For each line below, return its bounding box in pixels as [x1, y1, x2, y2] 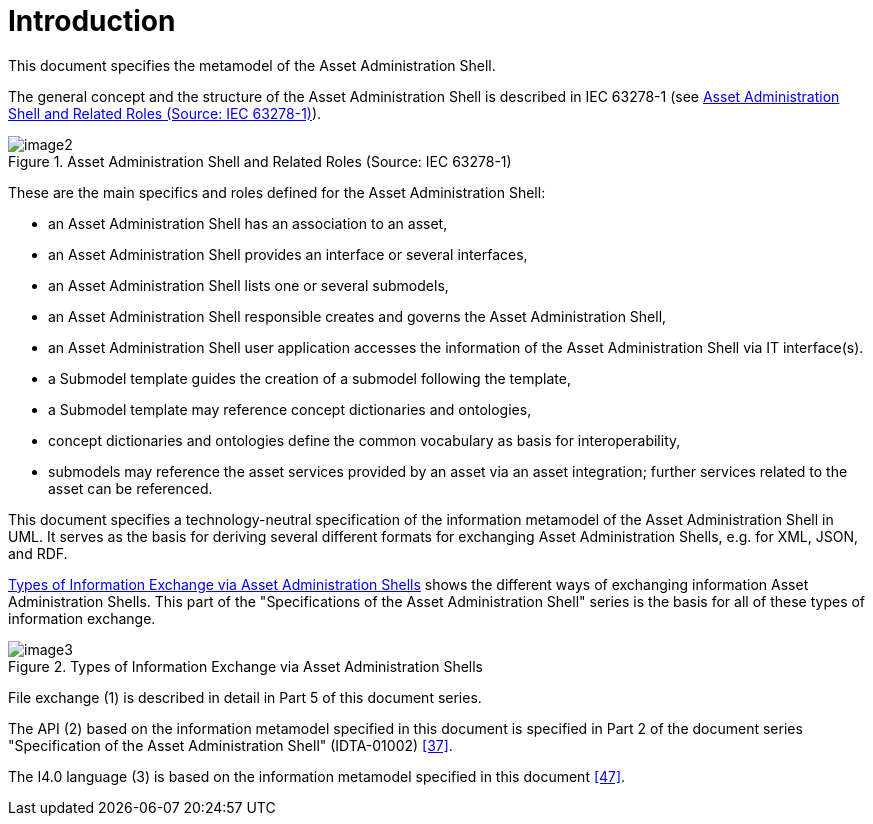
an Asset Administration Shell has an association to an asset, [48, 214, 448, 232]
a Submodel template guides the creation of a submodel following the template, [48, 369, 571, 387]
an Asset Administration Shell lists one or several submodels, [48, 276, 449, 294]
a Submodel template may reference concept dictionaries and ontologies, [48, 400, 532, 418]
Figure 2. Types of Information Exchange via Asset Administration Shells [8, 657, 483, 675]
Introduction [8, 4, 176, 38]
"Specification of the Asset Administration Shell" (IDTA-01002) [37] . [8, 736, 453, 754]
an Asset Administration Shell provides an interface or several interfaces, [48, 245, 528, 263]
